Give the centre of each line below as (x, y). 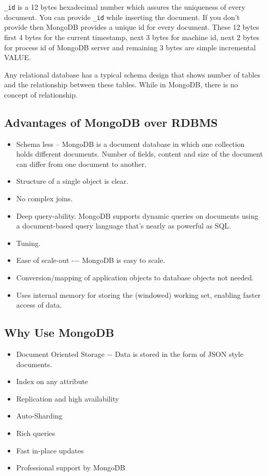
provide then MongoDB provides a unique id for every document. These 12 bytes (132, 27)
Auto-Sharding (39, 416)
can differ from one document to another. (81, 164)
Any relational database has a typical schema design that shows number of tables (132, 74)
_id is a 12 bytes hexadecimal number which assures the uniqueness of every (125, 7)
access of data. (39, 305)
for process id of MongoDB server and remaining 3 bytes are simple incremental (130, 47)
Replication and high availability (68, 398)
